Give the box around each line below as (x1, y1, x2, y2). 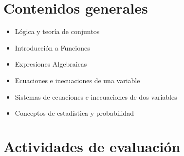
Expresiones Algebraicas (15, 59, 87, 69)
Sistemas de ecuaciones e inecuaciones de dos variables (15, 91, 177, 102)
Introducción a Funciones (15, 42, 90, 52)
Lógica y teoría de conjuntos (15, 26, 100, 36)
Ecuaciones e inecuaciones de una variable (15, 75, 140, 85)
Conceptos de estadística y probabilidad (15, 108, 134, 118)
